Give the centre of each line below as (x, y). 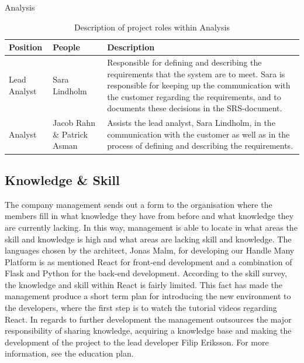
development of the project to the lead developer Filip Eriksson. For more (137, 342)
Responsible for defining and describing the (184, 62)
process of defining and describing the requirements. (200, 145)
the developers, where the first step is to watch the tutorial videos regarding (141, 308)
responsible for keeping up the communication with (199, 85)
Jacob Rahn (74, 123)
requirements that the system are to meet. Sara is (196, 73)
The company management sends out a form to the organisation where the (139, 204)
